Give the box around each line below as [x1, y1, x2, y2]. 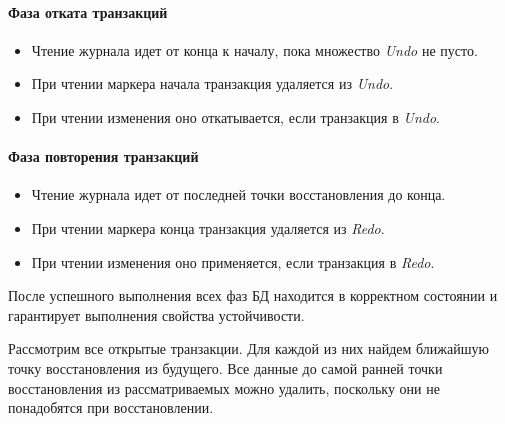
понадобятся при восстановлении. [8, 397, 214, 418]
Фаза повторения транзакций [8, 146, 199, 167]
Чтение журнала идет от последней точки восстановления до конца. [31, 184, 446, 205]
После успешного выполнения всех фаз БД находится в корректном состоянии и [8, 285, 498, 306]
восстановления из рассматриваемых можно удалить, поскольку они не [8, 377, 440, 398]
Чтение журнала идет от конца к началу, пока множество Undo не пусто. [31, 39, 478, 60]
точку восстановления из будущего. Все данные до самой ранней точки [8, 357, 443, 378]
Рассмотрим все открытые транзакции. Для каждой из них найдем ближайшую [8, 338, 489, 359]
